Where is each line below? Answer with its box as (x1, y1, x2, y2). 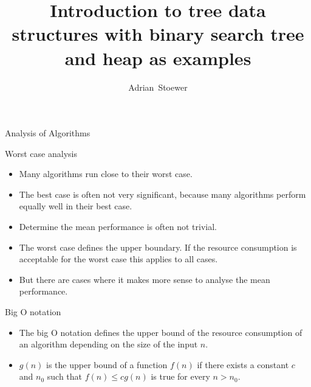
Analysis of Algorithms (5, 127, 91, 139)
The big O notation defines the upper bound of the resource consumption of (19, 326, 302, 338)
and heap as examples (64, 45, 251, 70)
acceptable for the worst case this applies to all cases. (19, 253, 218, 265)
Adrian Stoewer (128, 80, 188, 93)
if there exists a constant (197, 358, 289, 371)
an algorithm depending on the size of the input (19, 338, 198, 350)
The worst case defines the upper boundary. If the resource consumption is (19, 240, 297, 253)
